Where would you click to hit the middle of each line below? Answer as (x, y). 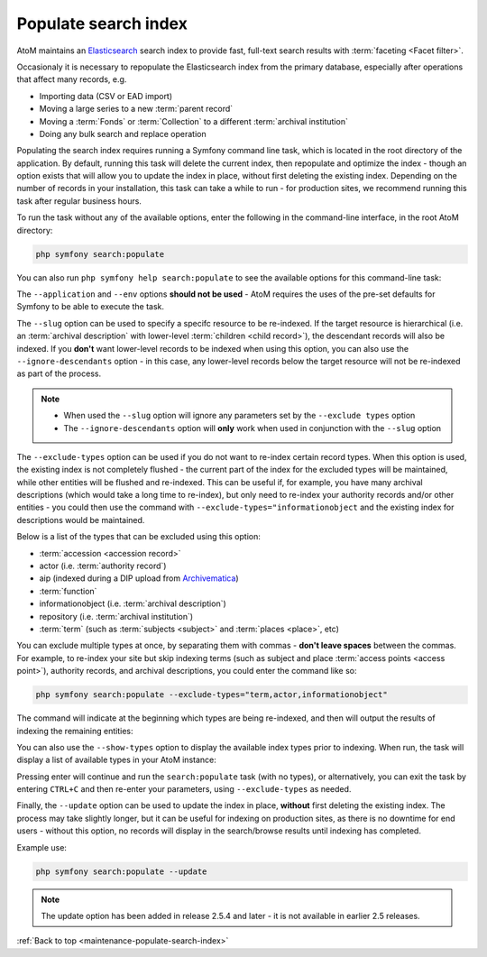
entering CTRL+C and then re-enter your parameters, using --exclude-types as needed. (184, 789)
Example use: (42, 847)
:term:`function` (68, 591)
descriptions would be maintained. (81, 520)
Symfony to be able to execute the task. (91, 307)
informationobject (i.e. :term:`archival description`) (133, 603)
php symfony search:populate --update (121, 871)
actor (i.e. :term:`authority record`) (103, 566)
